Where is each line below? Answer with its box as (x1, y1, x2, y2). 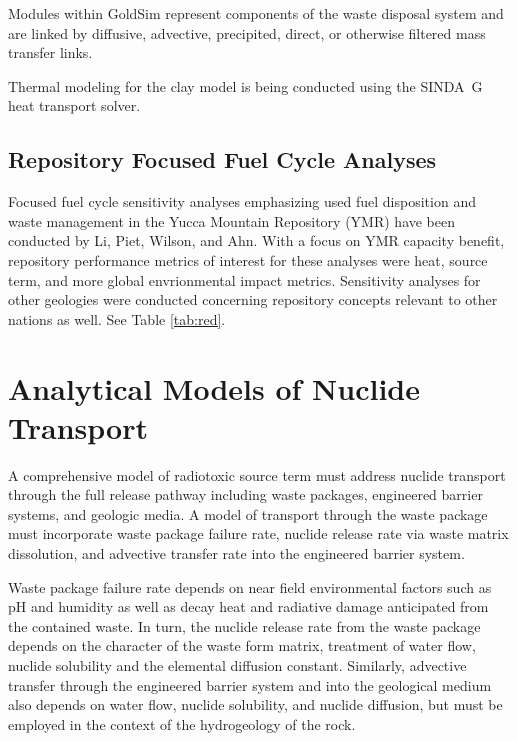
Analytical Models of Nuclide (8, 367, 421, 408)
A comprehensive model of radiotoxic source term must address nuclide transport (8, 464, 506, 485)
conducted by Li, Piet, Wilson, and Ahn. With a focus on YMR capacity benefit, (8, 230, 505, 251)
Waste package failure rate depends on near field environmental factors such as (8, 576, 492, 597)
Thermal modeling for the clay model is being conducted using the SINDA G (8, 75, 483, 96)
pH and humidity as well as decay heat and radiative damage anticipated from (8, 596, 489, 617)
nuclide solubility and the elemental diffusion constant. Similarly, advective (8, 654, 467, 675)
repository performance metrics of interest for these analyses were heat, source (8, 249, 488, 270)
